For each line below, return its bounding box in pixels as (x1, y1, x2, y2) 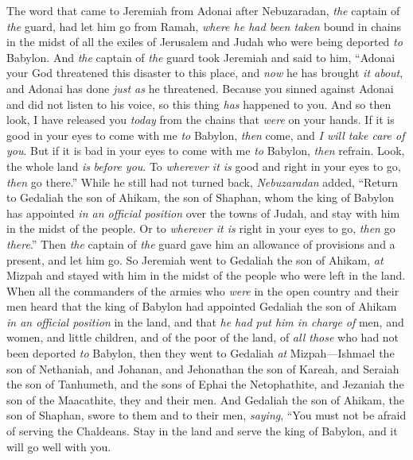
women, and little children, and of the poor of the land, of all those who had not (6, 329, 399, 346)
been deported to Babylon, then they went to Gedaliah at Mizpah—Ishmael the (6, 345, 395, 361)
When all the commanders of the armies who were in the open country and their (6, 282, 399, 299)
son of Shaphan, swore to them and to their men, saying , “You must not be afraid (6, 407, 407, 423)
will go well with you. (6, 438, 111, 454)
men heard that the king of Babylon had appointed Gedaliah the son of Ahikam (6, 298, 397, 315)
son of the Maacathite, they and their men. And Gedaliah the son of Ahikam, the (6, 391, 405, 408)
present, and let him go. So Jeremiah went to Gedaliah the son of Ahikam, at (6, 251, 384, 268)
